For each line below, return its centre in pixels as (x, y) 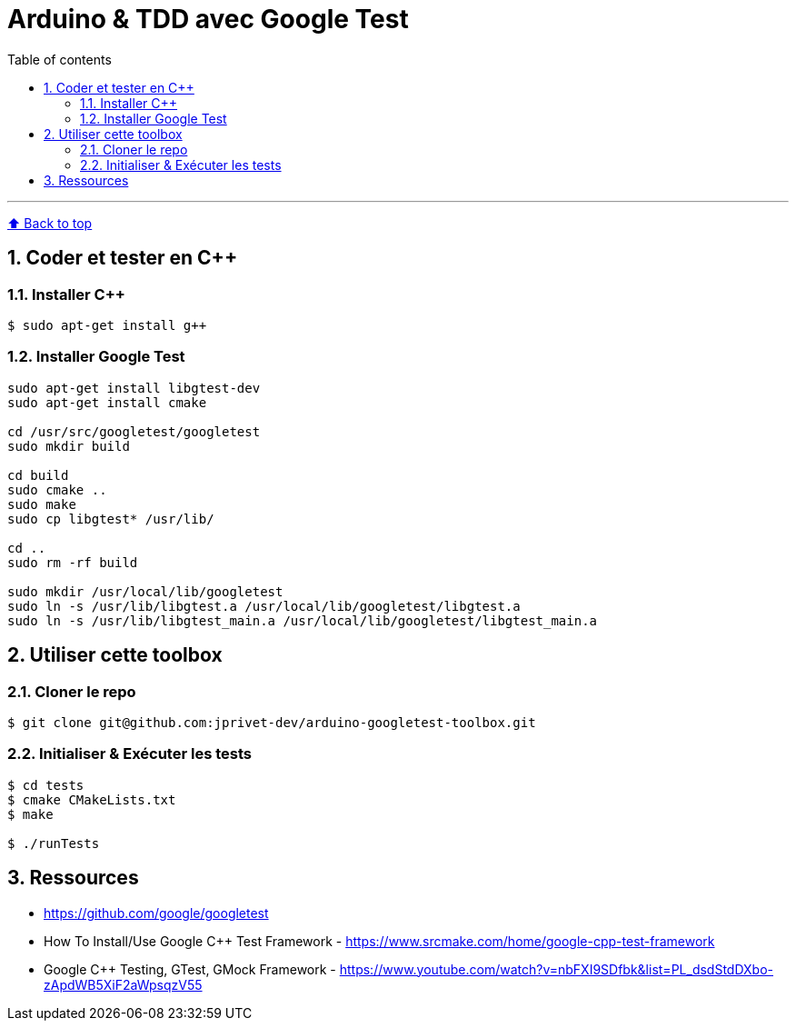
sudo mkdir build (69, 446)
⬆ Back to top (50, 223)
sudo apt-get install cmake (107, 402)
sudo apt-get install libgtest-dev (134, 388)
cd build (38, 475)
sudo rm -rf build (73, 562)
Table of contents (60, 59)
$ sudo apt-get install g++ (107, 325)
